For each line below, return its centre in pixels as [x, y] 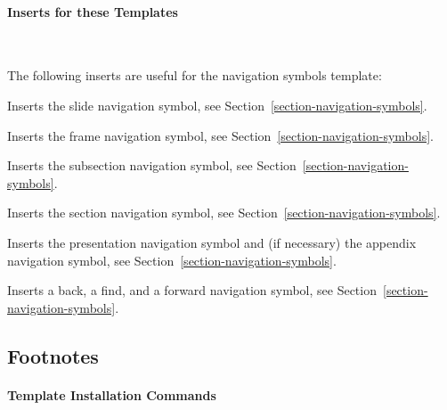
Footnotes [53, 355]
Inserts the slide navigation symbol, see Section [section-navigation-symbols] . [217, 105]
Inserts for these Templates [93, 11]
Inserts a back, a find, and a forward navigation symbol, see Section [192, 290]
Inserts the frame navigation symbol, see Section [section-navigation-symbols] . [220, 135]
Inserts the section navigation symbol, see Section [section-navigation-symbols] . [224, 213]
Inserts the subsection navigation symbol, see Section [152, 165]
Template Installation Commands [112, 394]
